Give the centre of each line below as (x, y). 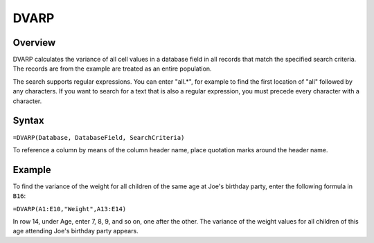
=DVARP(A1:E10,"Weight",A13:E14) (70, 209)
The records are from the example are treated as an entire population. (112, 69)
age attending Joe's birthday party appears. (75, 231)
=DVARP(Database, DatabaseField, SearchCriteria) (99, 137)
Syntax (28, 121)
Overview (34, 43)
